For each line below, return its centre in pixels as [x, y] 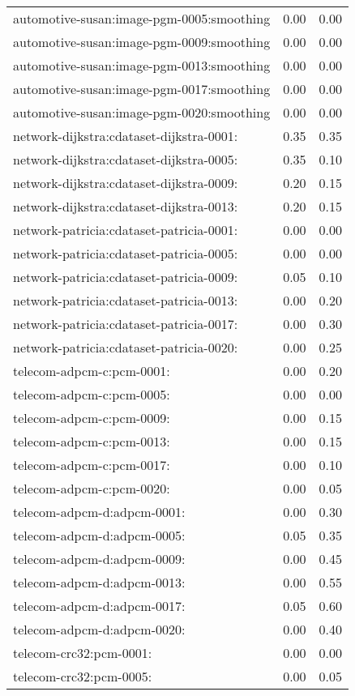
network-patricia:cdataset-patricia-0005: [126, 253]
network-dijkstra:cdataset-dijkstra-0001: [126, 136]
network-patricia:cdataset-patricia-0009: [126, 277]
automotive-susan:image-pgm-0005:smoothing [142, 18]
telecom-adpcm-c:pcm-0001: [92, 371]
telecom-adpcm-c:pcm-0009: [92, 418]
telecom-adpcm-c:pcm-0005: [92, 394]
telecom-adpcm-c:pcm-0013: [92, 441]
